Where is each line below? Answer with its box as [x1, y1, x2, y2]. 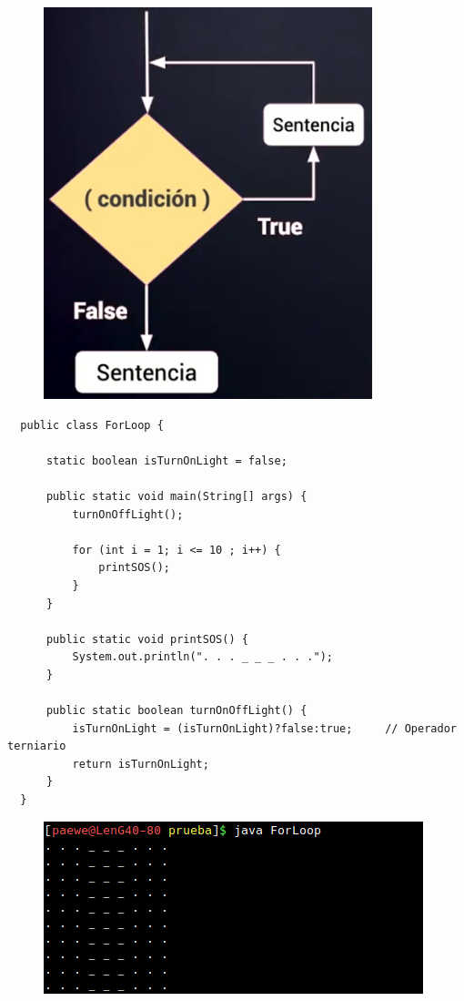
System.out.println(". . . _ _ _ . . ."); [72, 650, 333, 664]
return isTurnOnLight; [72, 757, 209, 771]
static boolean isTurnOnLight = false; [45, 454, 287, 467]
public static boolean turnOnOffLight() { [45, 704, 308, 718]
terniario [7, 740, 66, 753]
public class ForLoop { [20, 418, 164, 432]
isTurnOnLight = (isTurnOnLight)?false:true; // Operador [72, 721, 457, 735]
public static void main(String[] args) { [45, 489, 308, 503]
